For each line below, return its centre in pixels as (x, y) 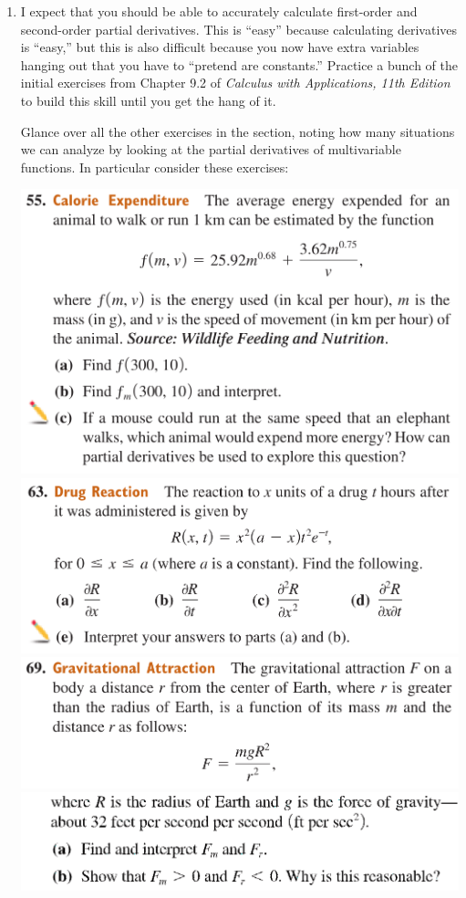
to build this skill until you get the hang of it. (148, 100)
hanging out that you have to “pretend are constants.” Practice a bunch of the (239, 64)
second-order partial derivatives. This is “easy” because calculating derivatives (239, 29)
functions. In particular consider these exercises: (155, 167)
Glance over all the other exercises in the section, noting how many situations (238, 131)
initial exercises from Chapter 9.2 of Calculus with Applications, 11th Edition (235, 83)
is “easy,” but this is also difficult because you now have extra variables (220, 47)
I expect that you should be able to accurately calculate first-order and (219, 11)
